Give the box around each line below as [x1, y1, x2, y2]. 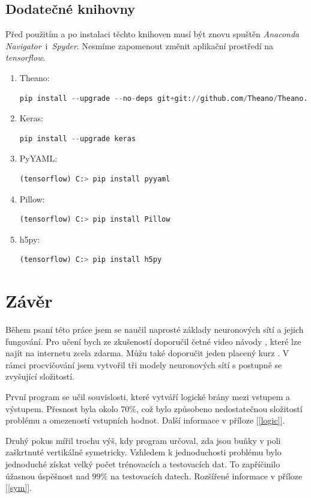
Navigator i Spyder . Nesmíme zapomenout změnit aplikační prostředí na [5, 39, 274, 52]
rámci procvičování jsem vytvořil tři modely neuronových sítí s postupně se [5, 358, 282, 371]
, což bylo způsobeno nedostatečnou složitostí [136, 402, 303, 414]
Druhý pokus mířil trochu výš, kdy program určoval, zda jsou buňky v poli [5, 434, 281, 446]
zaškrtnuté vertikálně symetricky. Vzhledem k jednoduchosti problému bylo [5, 446, 282, 458]
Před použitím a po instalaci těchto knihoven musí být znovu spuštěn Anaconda [5, 28, 300, 40]
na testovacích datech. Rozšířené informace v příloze [110, 469, 303, 482]
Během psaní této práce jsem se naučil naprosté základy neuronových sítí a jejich [5, 323, 304, 336]
